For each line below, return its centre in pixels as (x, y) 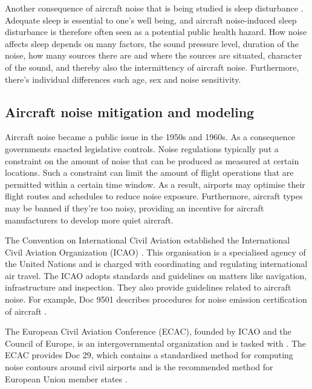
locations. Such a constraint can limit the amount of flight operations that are (149, 172)
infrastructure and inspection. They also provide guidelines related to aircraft (148, 287)
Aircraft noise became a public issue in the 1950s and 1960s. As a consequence (150, 137)
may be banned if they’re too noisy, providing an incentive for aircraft (135, 207)
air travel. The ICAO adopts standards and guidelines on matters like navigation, (156, 275)
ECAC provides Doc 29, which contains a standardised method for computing (149, 355)
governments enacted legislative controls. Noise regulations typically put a (142, 148)
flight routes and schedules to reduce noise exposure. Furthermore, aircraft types (154, 196)
